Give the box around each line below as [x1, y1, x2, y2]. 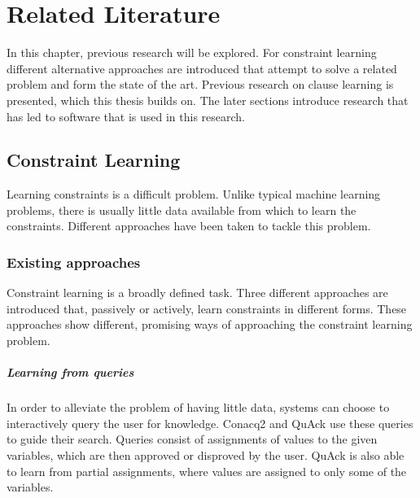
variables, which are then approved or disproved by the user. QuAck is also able [7, 447, 405, 464]
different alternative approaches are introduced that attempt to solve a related [7, 59, 397, 76]
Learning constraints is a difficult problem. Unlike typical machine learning [7, 186, 381, 203]
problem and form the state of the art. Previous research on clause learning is [7, 76, 394, 93]
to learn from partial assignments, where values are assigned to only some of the [7, 462, 407, 479]
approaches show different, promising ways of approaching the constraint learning [7, 316, 413, 333]
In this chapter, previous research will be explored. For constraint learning [7, 44, 377, 61]
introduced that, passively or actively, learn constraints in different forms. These [7, 299, 407, 317]
